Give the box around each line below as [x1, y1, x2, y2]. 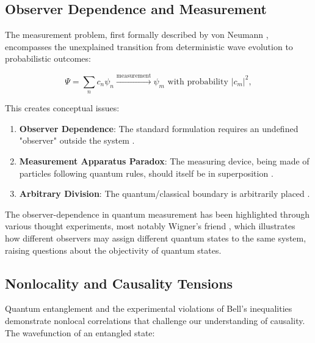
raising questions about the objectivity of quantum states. [5, 243, 222, 256]
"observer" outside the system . [19, 134, 135, 147]
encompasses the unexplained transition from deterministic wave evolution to [5, 40, 293, 53]
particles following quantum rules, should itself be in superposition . [19, 166, 273, 179]
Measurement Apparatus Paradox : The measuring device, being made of [19, 154, 310, 167]
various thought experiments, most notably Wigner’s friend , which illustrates [5, 219, 295, 232]
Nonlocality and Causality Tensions [5, 273, 233, 292]
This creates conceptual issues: [5, 101, 120, 114]
